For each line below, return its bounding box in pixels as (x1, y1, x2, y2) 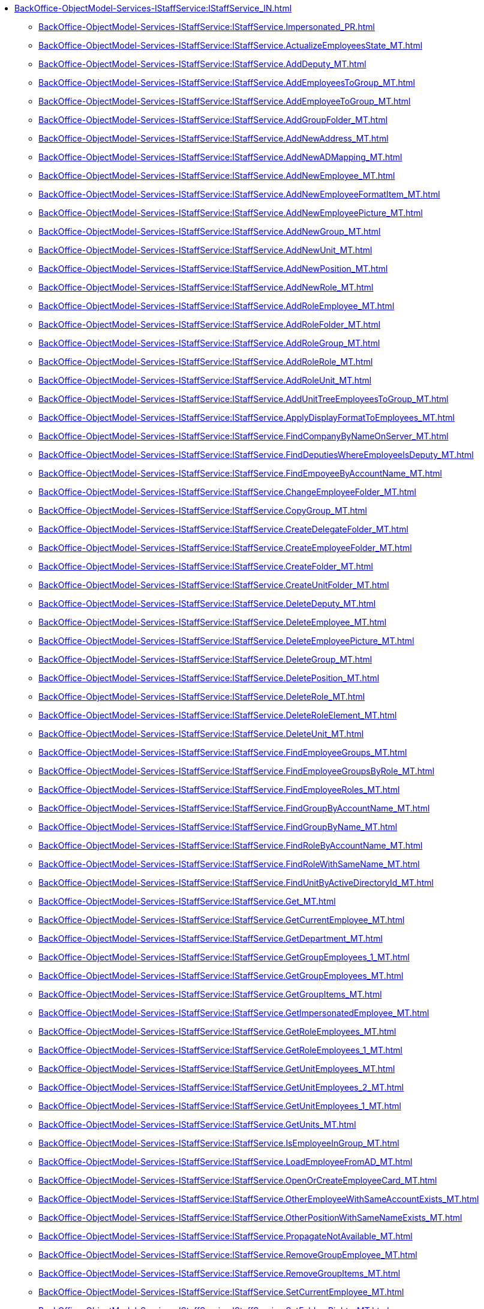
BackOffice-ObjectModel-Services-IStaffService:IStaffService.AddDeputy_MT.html (38, 59, 366, 69)
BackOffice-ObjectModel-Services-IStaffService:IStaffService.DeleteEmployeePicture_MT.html (38, 636, 414, 646)
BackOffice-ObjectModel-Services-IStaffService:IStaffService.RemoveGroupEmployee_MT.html (38, 1250, 417, 1260)
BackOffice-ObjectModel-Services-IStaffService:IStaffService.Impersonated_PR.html (38, 22, 375, 32)
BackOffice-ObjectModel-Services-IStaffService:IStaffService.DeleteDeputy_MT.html (38, 598, 376, 609)
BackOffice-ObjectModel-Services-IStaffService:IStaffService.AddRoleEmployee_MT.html (38, 301, 395, 311)
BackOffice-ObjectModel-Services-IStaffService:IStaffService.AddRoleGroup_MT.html (38, 338, 380, 348)
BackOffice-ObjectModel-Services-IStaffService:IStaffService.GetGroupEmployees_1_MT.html (38, 952, 410, 962)
